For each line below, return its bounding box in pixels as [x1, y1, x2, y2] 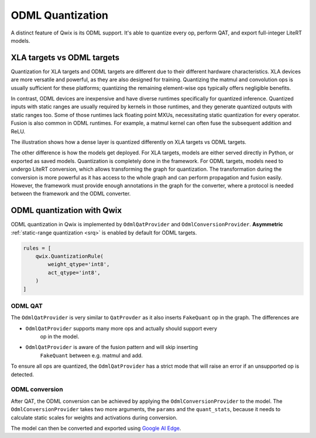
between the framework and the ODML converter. [11, 190, 131, 197]
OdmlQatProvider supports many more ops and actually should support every [25, 325, 218, 332]
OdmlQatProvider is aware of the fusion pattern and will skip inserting [25, 344, 198, 351]
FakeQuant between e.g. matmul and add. [40, 351, 143, 359]
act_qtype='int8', [47, 269, 101, 276]
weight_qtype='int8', [47, 261, 110, 268]
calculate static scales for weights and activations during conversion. [11, 414, 178, 421]
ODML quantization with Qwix [11, 205, 122, 216]
